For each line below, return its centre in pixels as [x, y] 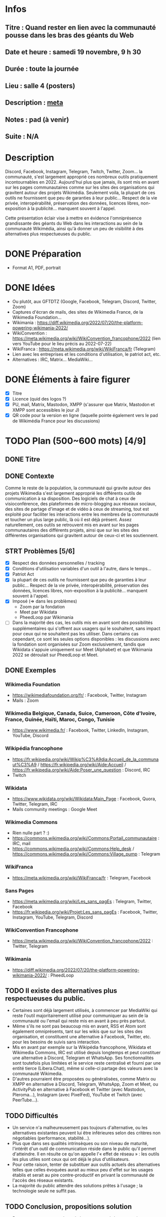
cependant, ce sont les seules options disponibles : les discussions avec [86, 639]
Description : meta [34, 103]
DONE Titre [23, 459]
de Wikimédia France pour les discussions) [56, 421]
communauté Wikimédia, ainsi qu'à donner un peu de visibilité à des [74, 228]
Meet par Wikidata [39, 612]
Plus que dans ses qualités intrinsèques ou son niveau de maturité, [80, 1144]
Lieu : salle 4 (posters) [40, 86]
